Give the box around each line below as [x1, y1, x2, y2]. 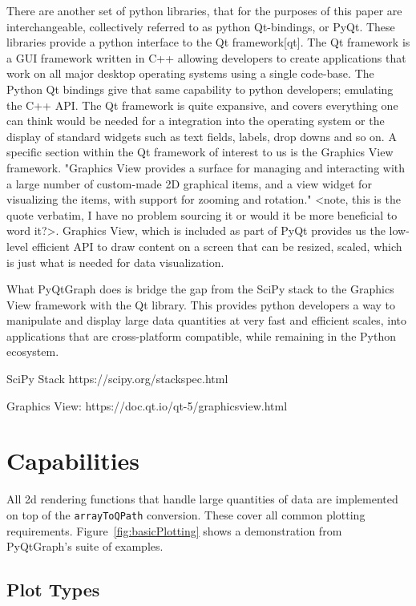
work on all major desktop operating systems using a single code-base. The [6, 65, 374, 82]
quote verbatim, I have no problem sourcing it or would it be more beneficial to [6, 206, 398, 223]
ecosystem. [6, 343, 59, 360]
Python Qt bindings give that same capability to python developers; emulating [6, 80, 394, 97]
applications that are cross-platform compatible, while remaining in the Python [6, 327, 396, 344]
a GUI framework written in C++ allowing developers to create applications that [6, 49, 406, 66]
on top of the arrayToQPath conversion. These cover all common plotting [6, 506, 366, 523]
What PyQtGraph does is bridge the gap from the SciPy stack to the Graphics [6, 281, 394, 297]
